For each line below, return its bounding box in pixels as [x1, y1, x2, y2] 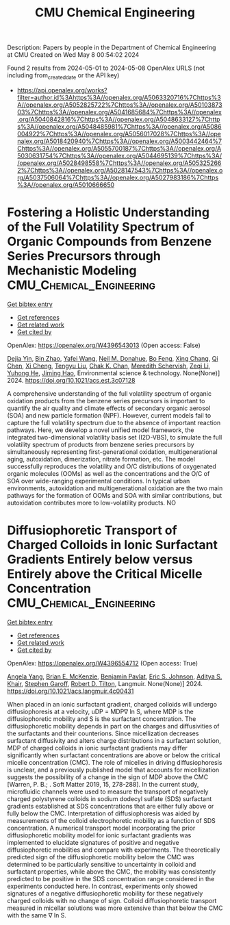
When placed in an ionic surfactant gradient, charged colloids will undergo [7, 700, 218, 708]
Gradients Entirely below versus [7, 552, 193, 568]
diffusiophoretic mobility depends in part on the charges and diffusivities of [7, 722, 220, 730]
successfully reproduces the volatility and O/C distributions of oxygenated [7, 462, 217, 470]
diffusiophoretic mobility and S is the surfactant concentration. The [7, 714, 196, 723]
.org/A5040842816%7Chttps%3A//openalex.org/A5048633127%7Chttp [16, 115, 220, 123]
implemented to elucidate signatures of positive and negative [7, 838, 179, 846]
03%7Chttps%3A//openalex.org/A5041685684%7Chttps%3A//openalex [16, 107, 222, 116]
